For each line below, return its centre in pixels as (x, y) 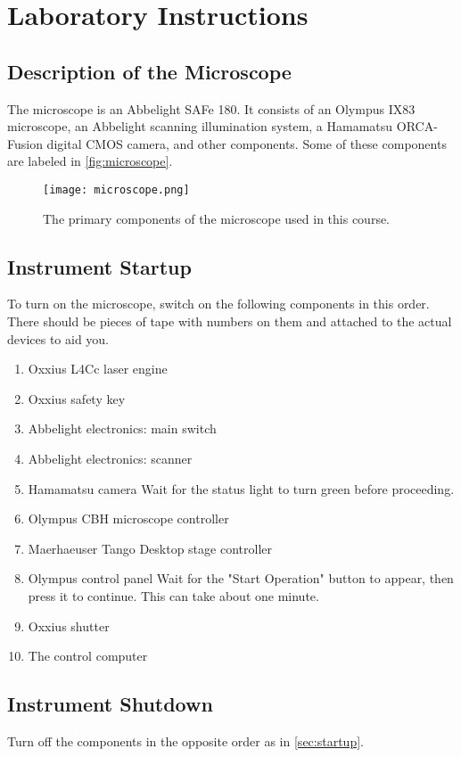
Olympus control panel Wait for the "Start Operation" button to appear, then (241, 578)
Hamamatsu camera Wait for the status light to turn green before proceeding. (241, 488)
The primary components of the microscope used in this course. (217, 218)
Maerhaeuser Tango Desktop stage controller (150, 548)
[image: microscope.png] (116, 189)
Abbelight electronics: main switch (122, 428)
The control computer (88, 656)
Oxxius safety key (77, 398)
